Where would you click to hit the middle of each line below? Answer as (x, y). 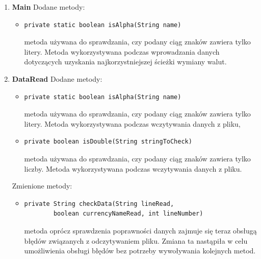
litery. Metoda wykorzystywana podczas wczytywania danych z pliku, (132, 123)
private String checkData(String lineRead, (99, 204)
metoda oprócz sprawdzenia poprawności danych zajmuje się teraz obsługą (140, 230)
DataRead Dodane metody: (57, 78)
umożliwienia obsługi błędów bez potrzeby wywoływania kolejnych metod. (140, 251)
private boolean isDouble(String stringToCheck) (108, 142)
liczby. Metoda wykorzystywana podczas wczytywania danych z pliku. (133, 168)
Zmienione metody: (42, 186)
